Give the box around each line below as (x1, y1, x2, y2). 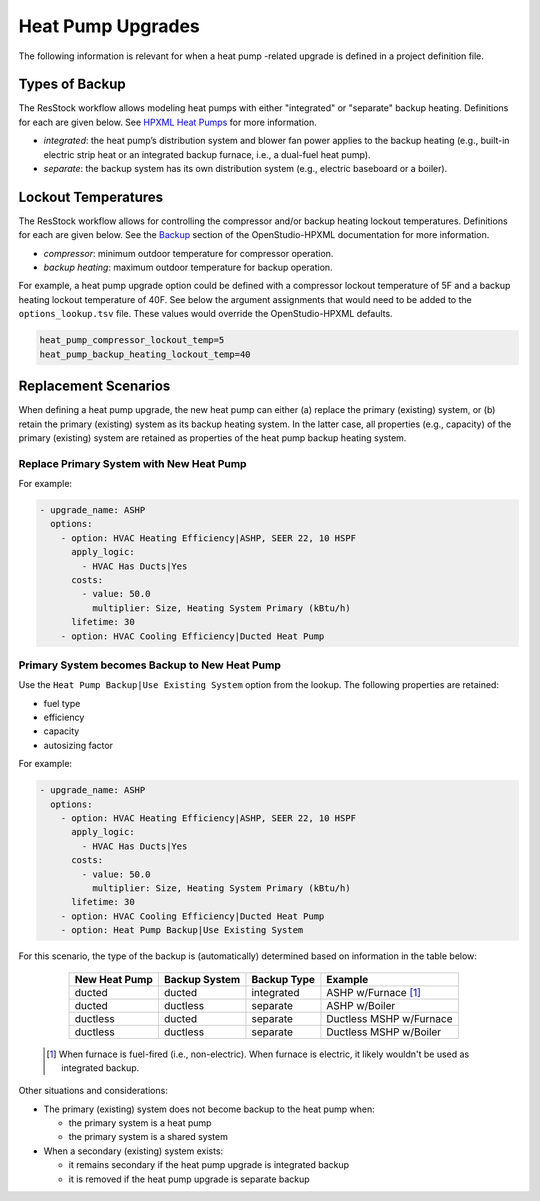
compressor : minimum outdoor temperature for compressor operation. (43, 247, 334, 259)
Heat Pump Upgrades (18, 15, 200, 37)
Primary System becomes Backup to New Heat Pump (18, 658, 282, 672)
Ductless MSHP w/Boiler (326, 1025, 442, 1039)
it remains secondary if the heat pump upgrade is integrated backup (68, 1159, 350, 1171)
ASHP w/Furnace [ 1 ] (326, 985, 422, 999)
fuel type (43, 697, 81, 709)
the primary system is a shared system (68, 1131, 229, 1143)
